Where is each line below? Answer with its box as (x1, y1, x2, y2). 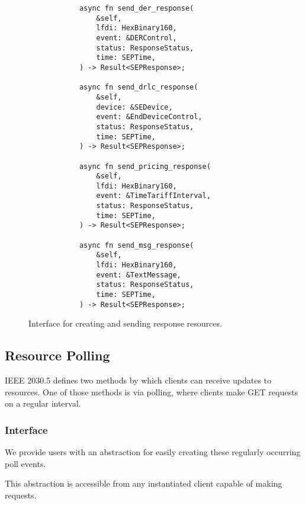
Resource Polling (5, 346, 110, 365)
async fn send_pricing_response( (79, 162, 211, 171)
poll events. (5, 457, 46, 469)
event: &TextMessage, (96, 270, 181, 279)
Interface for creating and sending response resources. (28, 317, 222, 330)
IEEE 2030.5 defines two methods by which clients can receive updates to (5, 374, 272, 386)
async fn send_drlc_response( (79, 83, 198, 92)
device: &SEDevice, (96, 103, 173, 111)
